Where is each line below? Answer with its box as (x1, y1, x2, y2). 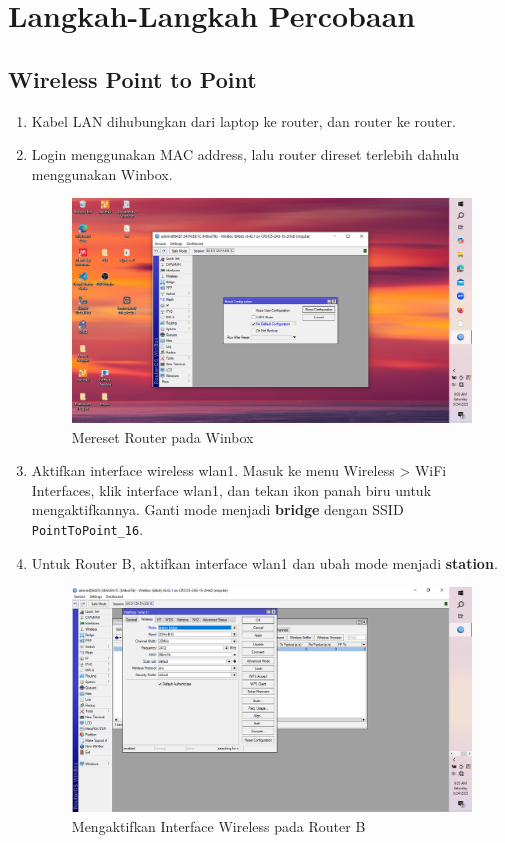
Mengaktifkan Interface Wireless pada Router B (71, 815, 366, 836)
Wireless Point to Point (8, 63, 257, 94)
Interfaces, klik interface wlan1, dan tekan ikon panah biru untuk (31, 479, 432, 500)
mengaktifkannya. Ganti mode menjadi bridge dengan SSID (31, 499, 404, 520)
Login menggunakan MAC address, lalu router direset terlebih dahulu (31, 144, 460, 165)
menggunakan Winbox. (31, 163, 173, 184)
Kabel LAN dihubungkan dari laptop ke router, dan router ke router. (31, 110, 456, 131)
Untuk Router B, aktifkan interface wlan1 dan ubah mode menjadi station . (31, 552, 498, 573)
